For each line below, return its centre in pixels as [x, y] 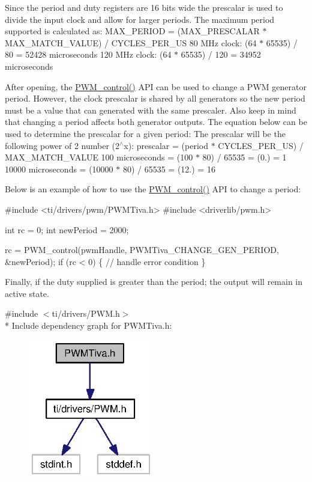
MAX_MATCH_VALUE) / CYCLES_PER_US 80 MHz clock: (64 [131, 42]
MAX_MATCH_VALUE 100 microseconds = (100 [99, 157]
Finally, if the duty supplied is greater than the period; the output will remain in [154, 282]
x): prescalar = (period [166, 145]
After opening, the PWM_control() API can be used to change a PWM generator [156, 86]
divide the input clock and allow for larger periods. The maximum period [140, 19]
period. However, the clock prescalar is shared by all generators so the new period [155, 98]
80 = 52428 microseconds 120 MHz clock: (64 [88, 54]
